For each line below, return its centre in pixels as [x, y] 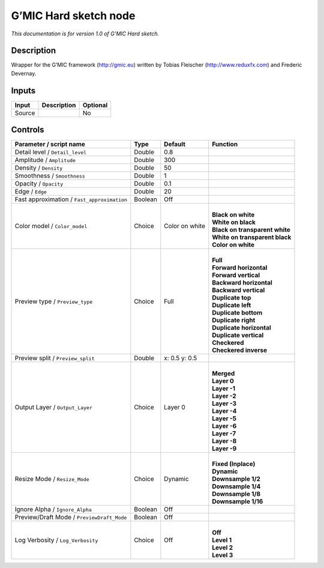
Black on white [233, 215]
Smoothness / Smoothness [50, 176]
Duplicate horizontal [241, 328]
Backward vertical [238, 290]
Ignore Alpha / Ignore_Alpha [53, 509]
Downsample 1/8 [236, 494]
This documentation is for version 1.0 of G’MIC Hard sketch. [85, 34]
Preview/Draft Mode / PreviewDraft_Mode [71, 518]
